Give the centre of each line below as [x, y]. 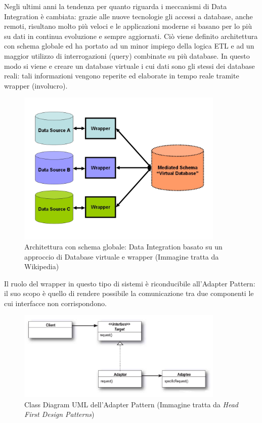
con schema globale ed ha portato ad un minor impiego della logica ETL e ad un [129, 46]
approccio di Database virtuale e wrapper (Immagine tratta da [122, 256]
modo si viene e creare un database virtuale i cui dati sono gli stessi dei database [129, 66]
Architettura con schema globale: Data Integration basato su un [123, 246]
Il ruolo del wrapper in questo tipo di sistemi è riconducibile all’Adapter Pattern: [130, 283]
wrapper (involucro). [36, 85]
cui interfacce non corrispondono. [55, 303]
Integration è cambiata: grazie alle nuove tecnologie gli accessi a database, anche [128, 16]
